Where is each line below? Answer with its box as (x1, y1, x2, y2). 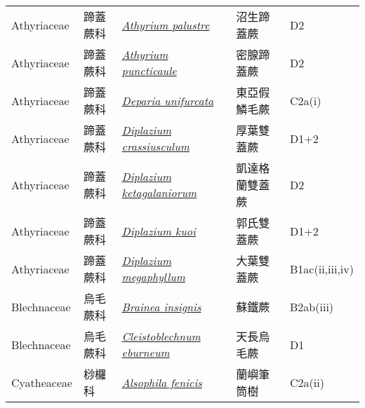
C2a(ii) (290, 374, 324, 390)
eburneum (121, 344, 170, 360)
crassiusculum (121, 138, 190, 154)
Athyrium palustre (121, 16, 210, 33)
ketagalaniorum (121, 184, 197, 200)
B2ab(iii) (290, 298, 334, 315)
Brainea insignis (121, 298, 201, 315)
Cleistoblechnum (121, 328, 201, 344)
